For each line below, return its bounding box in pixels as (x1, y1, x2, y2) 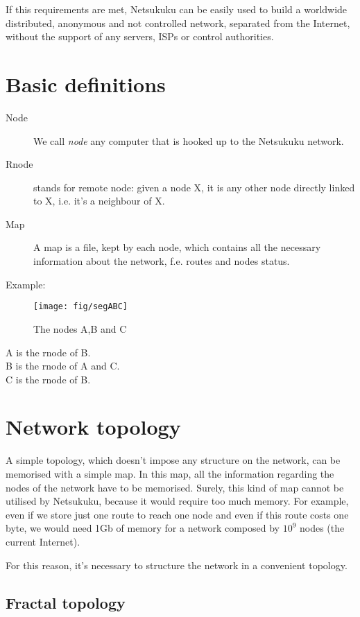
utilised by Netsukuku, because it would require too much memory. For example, (6, 494, 349, 508)
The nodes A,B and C (33, 321, 127, 336)
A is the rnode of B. (6, 345, 91, 359)
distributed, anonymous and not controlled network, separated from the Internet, (6, 15, 350, 30)
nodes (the (300, 521, 345, 535)
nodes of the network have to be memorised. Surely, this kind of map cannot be (6, 480, 344, 494)
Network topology (6, 412, 181, 441)
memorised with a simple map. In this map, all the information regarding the (6, 467, 334, 480)
